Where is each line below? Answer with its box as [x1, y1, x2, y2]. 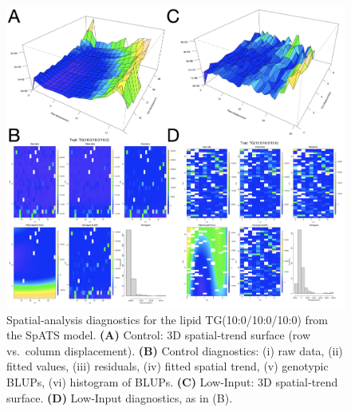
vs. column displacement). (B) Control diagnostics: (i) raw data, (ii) [6, 342, 343, 359]
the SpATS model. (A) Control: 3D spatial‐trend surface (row [6, 327, 311, 343]
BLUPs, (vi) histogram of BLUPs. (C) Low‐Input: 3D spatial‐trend [6, 373, 338, 390]
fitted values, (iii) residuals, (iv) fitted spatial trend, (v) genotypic [6, 358, 329, 374]
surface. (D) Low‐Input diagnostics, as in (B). [6, 389, 233, 406]
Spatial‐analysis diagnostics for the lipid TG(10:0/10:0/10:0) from [6, 311, 329, 327]
